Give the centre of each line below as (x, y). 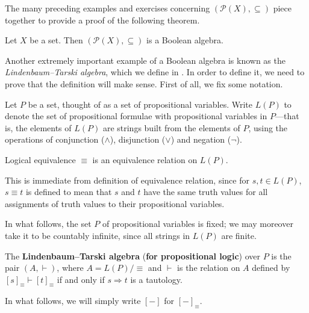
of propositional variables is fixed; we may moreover (198, 224)
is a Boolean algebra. (185, 40)
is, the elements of (38, 127)
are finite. (239, 235)
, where (70, 268)
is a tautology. (156, 279)
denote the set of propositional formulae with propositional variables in (136, 116)
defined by (271, 268)
